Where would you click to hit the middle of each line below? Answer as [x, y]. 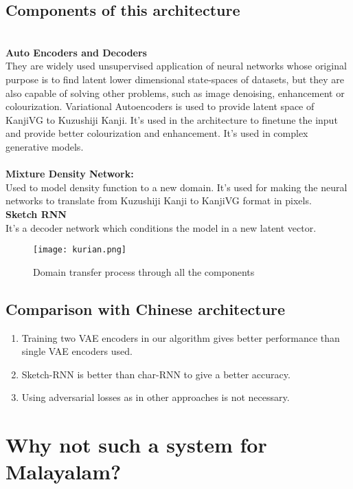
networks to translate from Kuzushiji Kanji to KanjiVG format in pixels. [159, 200]
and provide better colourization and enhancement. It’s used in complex [157, 133]
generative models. [45, 146]
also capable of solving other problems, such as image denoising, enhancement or [175, 93]
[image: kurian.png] [80, 250]
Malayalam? [64, 471]
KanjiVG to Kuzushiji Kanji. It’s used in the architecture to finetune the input [172, 119]
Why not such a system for [136, 445]
